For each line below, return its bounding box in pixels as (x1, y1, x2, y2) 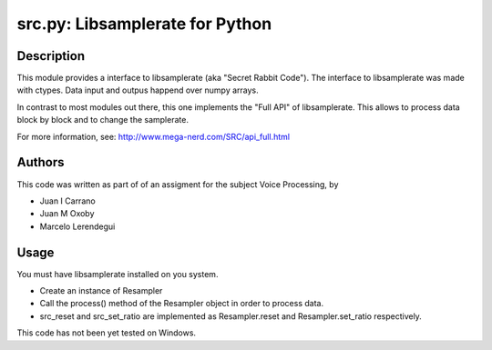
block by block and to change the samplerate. (16, 115, 189, 125)
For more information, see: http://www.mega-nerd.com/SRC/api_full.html (16, 131, 291, 142)
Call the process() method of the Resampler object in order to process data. (39, 298, 323, 309)
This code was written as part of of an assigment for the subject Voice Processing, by (16, 178, 339, 190)
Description (16, 48, 86, 64)
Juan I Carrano (39, 195, 96, 206)
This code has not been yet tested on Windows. (16, 327, 196, 338)
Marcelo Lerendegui (39, 221, 116, 232)
